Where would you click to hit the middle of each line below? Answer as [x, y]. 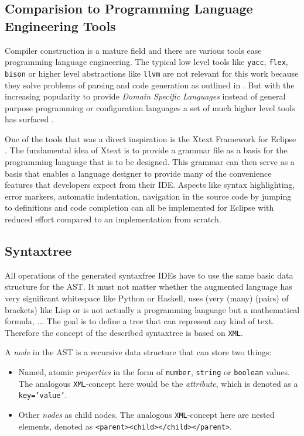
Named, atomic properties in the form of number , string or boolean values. [154, 372]
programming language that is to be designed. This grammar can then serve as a [150, 162]
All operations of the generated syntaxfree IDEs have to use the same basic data [149, 275]
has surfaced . [29, 119]
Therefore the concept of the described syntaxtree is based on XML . [124, 332]
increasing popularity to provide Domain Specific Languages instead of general [145, 96]
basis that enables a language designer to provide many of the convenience [138, 173]
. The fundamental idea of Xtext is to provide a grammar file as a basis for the [146, 150]
